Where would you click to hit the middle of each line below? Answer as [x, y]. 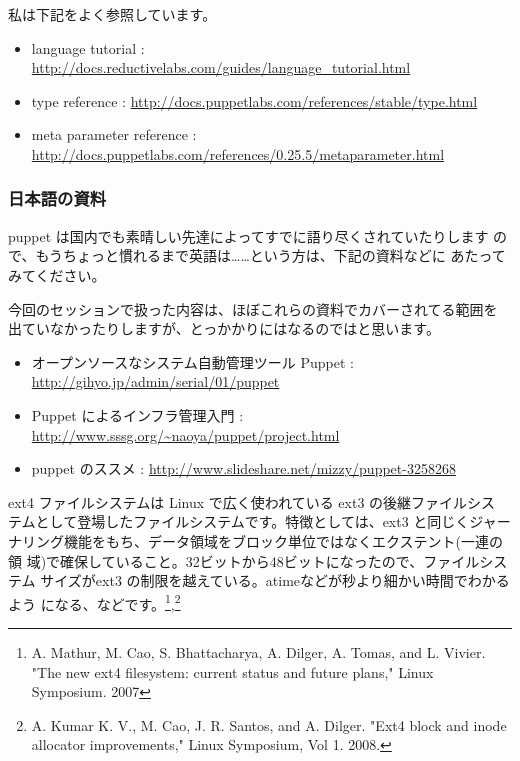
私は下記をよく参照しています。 [112, 14]
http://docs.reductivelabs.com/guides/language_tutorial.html [221, 67]
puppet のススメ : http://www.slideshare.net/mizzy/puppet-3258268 [243, 468]
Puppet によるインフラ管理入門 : [137, 414]
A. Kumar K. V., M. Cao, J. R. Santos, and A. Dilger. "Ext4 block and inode [269, 724]
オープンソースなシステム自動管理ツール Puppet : [192, 361]
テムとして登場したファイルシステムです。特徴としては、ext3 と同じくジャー [259, 521]
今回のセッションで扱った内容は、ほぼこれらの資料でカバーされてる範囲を [253, 308]
